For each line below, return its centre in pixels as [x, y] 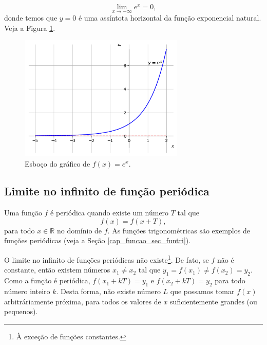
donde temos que [31, 18]
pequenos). [21, 311]
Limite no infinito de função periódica [107, 191]
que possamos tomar [202, 291]
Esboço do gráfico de [58, 163]
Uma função [23, 213]
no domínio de [79, 230]
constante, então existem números [57, 270]
